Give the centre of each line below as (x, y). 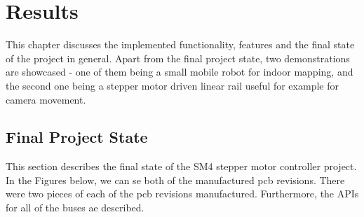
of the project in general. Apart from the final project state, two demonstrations (178, 58)
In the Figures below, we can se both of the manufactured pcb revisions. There (175, 180)
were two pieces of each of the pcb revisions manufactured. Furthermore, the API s (182, 194)
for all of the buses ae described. (75, 208)
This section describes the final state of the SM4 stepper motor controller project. (181, 166)
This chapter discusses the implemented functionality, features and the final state (180, 44)
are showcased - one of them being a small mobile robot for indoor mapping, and (180, 72)
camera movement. (46, 99)
